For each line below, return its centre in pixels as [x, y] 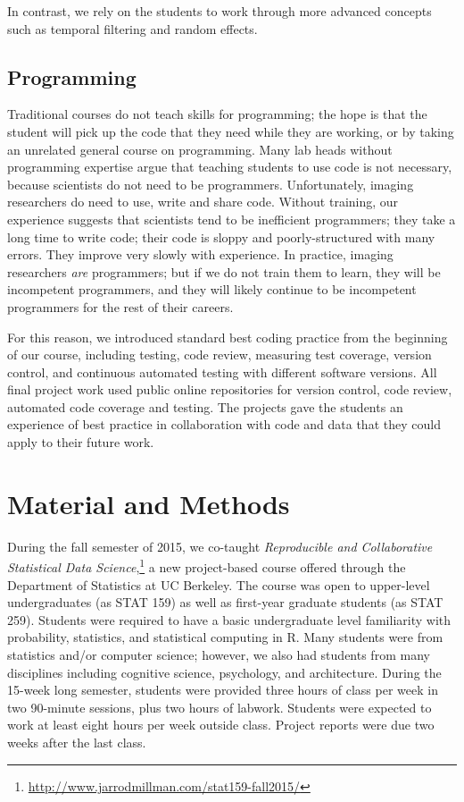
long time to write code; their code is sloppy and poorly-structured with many [221, 236]
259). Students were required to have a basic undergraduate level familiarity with [229, 619]
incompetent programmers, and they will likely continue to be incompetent [212, 289]
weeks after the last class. [77, 742]
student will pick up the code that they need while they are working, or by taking [231, 131]
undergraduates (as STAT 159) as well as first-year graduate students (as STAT [225, 602]
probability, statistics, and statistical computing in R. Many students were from [225, 637]
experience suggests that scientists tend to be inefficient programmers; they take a [232, 219]
